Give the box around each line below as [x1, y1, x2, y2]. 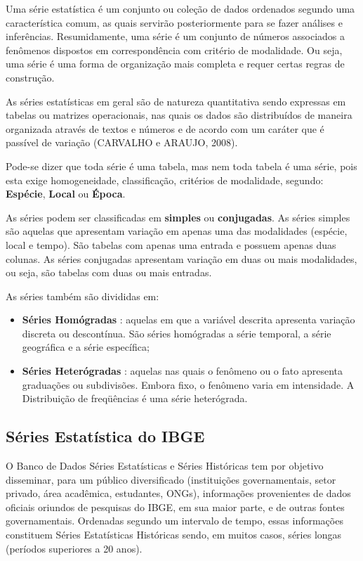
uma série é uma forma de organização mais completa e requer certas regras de [6, 56, 345, 71]
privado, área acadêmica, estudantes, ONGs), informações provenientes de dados [6, 486, 351, 501]
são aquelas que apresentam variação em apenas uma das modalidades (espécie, [6, 224, 348, 238]
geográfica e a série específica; [22, 340, 150, 354]
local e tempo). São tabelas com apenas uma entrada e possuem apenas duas [6, 237, 336, 252]
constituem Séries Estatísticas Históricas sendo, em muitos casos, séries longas [6, 527, 342, 542]
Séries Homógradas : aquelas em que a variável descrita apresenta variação [22, 312, 355, 327]
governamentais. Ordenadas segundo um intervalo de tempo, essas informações [6, 513, 343, 528]
